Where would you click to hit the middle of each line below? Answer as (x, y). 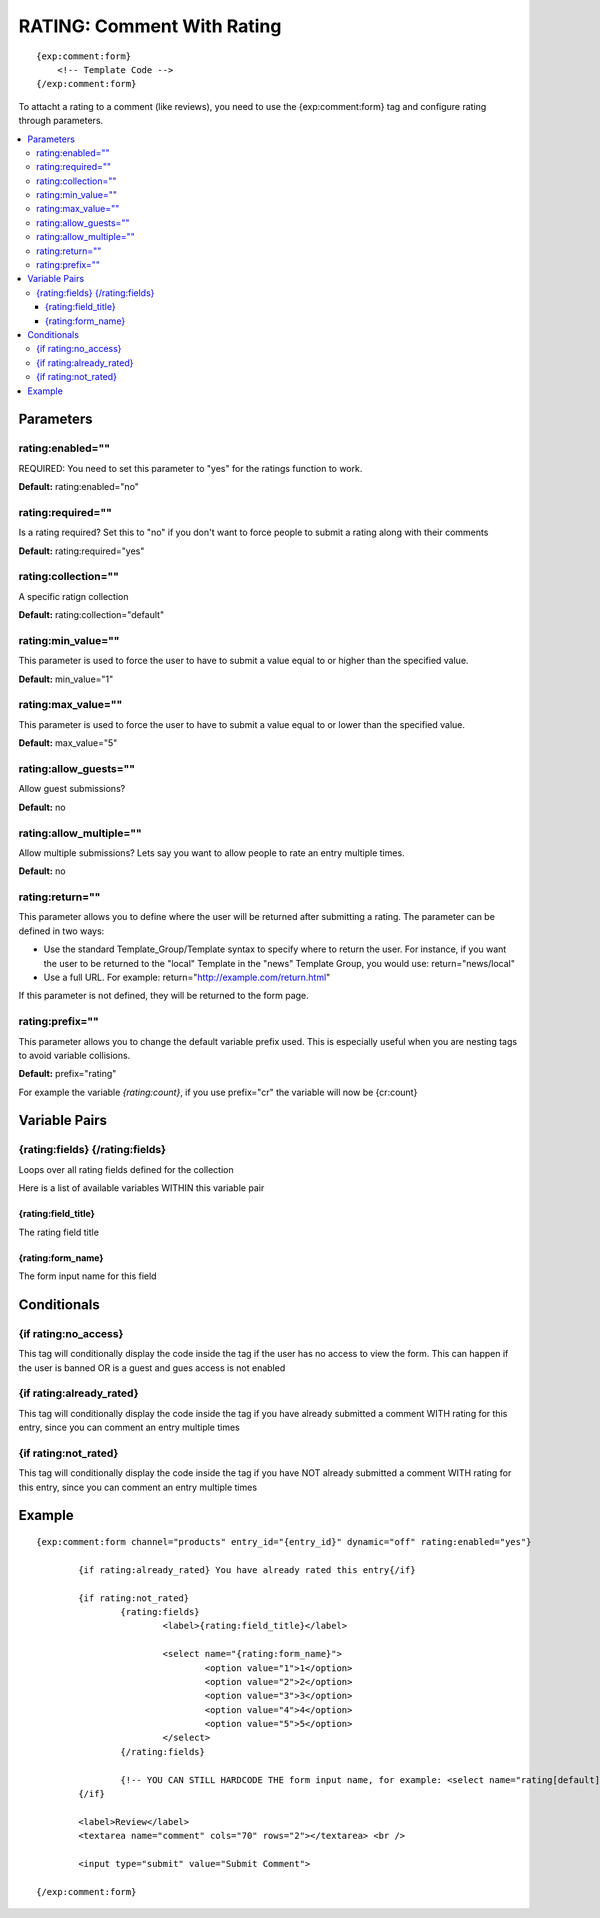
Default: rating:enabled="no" (79, 487)
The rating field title (59, 1232)
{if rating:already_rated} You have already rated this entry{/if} (247, 1569)
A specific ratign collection (73, 596)
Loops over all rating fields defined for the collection (126, 1169)
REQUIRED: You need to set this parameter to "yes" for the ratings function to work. (190, 468)
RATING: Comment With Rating (150, 26)
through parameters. (61, 121)
